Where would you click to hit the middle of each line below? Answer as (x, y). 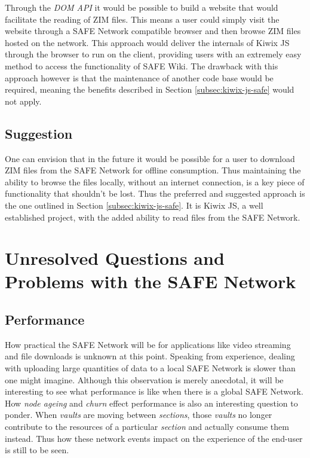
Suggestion (39, 133)
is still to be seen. (37, 450)
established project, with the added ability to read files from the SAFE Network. (153, 217)
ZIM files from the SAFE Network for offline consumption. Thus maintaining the (153, 170)
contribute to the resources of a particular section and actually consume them (147, 427)
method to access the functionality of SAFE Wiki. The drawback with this (142, 65)
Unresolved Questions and (115, 258)
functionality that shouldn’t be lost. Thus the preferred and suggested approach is (155, 193)
